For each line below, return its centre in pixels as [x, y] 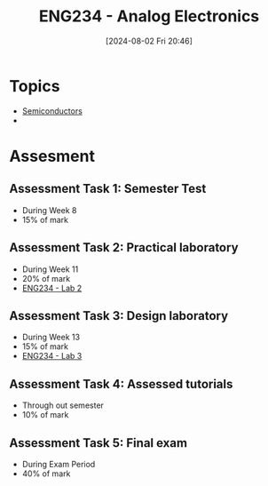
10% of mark [45, 415]
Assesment [52, 156]
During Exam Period [59, 464]
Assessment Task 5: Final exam [99, 443]
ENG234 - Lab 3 [52, 356]
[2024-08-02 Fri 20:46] [149, 41]
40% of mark [46, 474]
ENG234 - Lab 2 [52, 288]
